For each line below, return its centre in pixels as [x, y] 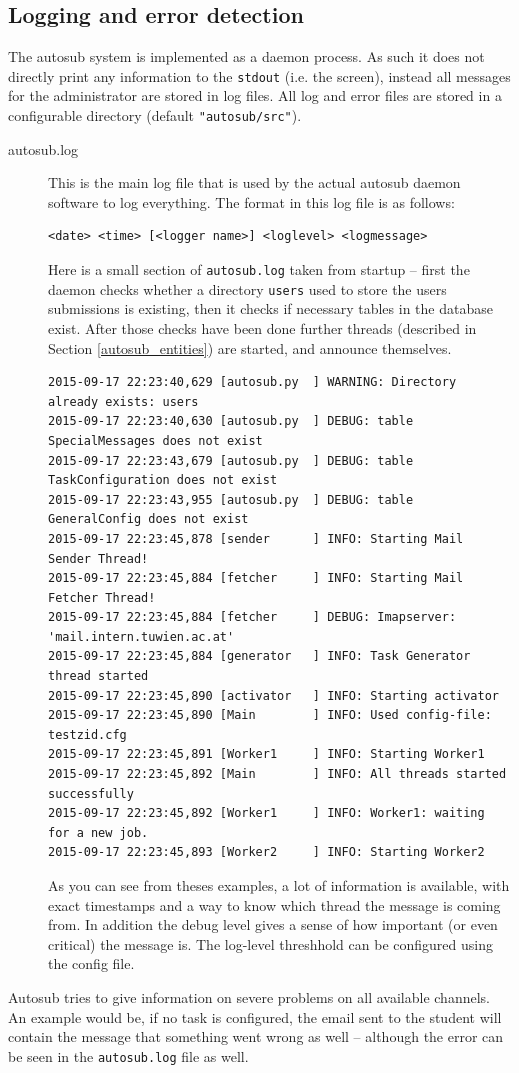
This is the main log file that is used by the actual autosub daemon [254, 182]
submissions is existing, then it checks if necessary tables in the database [270, 308]
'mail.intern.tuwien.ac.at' [141, 636]
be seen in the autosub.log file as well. [128, 1055]
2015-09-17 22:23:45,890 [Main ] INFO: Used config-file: [270, 715]
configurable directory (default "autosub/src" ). [155, 115]
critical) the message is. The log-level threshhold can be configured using [270, 943]
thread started [98, 676]
